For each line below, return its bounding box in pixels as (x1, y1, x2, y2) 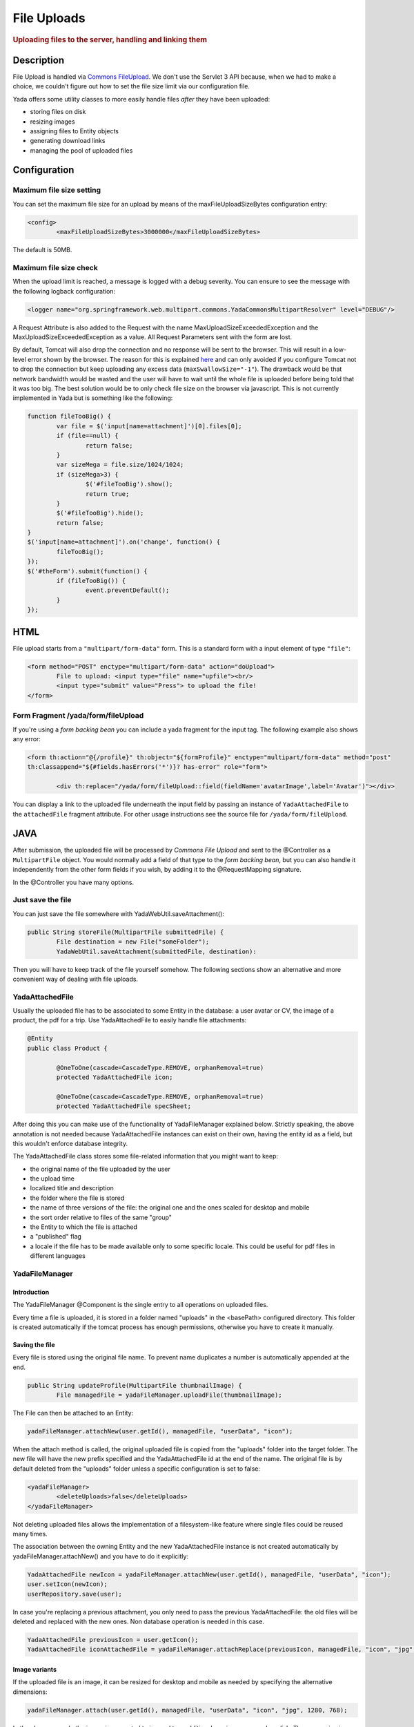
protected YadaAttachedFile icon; (56, 1073, 173, 1081)
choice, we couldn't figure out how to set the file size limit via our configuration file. (12, 82, 250, 90)
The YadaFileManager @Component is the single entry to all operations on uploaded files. (12, 1301, 268, 1309)
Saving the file (12, 1340, 55, 1348)
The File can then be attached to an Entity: (12, 1409, 134, 1418)
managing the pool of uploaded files (30, 146, 133, 155)
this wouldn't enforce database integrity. (12, 1139, 128, 1147)
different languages (30, 1252, 86, 1260)
